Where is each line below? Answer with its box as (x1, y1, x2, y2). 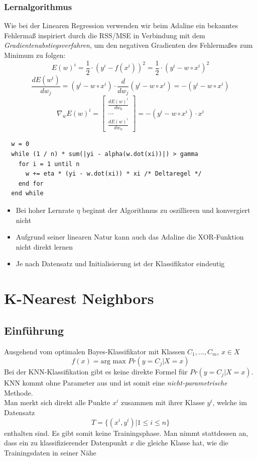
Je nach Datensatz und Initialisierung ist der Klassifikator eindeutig (16, 258, 225, 269)
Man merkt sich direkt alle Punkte (4, 397, 110, 408)
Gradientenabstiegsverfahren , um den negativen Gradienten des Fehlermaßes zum (4, 40, 253, 50)
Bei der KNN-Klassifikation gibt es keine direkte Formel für (4, 366, 188, 377)
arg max (100, 358, 126, 365)
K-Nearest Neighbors (4, 288, 154, 309)
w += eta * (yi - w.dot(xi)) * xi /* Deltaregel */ (25, 170, 202, 178)
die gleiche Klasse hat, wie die (136, 437, 228, 448)
